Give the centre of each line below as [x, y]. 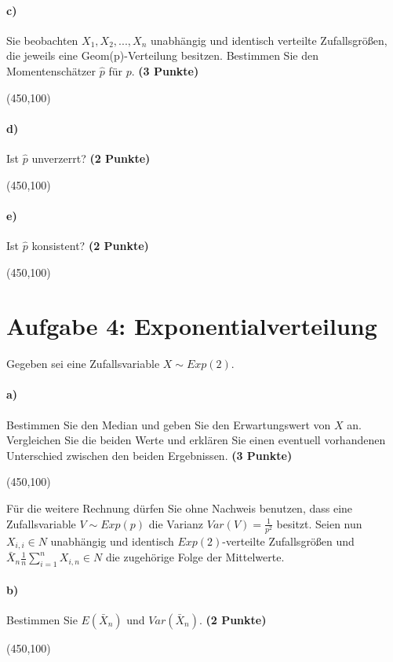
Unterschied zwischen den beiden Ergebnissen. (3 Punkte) [149, 455]
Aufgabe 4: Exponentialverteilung [192, 326]
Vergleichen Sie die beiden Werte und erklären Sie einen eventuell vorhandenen [196, 440]
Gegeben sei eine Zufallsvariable [83, 364]
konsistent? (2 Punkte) [90, 245]
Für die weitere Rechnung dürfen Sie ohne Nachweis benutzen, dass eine [180, 508]
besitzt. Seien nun [319, 523]
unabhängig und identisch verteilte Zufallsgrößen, [269, 40]
